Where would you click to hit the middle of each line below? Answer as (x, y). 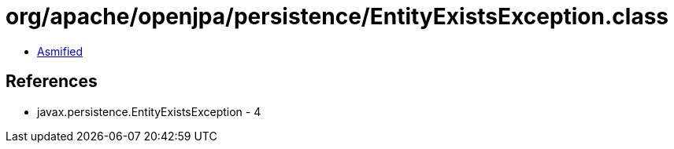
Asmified (60, 51)
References (52, 82)
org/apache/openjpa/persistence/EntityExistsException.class (337, 16)
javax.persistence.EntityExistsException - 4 (149, 111)
